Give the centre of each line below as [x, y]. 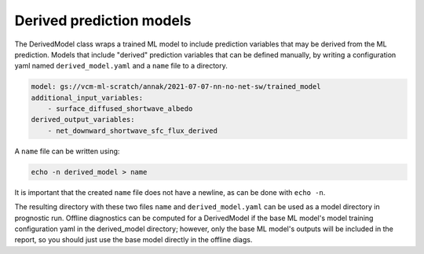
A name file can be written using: [67, 151]
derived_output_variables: [83, 120]
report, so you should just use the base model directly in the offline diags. [133, 240]
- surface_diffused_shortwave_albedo [120, 109]
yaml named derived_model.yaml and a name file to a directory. [121, 66]
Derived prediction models [103, 20]
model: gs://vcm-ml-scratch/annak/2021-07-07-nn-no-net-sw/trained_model [176, 87]
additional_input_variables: [87, 98]
